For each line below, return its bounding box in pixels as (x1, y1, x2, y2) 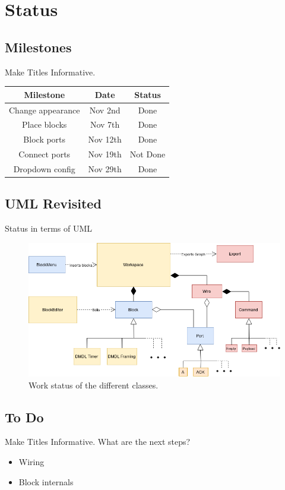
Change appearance (9, 103, 80, 116)
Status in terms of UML (5, 222, 92, 235)
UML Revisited (5, 194, 102, 213)
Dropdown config (13, 162, 75, 175)
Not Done (129, 148, 166, 160)
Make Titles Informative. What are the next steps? (5, 435, 191, 448)
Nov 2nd (89, 103, 121, 116)
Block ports (23, 133, 66, 146)
